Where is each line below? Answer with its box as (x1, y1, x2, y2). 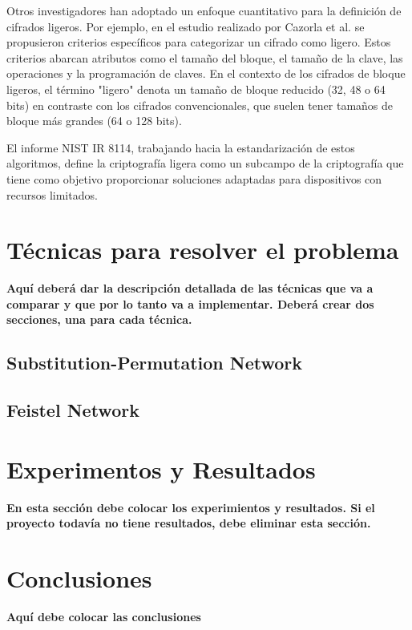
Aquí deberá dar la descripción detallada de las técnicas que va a (6, 280, 374, 297)
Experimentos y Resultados (6, 452, 316, 485)
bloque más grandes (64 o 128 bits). (6, 112, 182, 129)
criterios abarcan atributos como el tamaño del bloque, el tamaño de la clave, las (6, 49, 403, 66)
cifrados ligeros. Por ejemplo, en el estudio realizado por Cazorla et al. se (6, 18, 365, 34)
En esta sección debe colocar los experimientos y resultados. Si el (6, 499, 375, 515)
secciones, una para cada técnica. (6, 311, 192, 328)
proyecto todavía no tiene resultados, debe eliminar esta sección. (6, 515, 371, 531)
